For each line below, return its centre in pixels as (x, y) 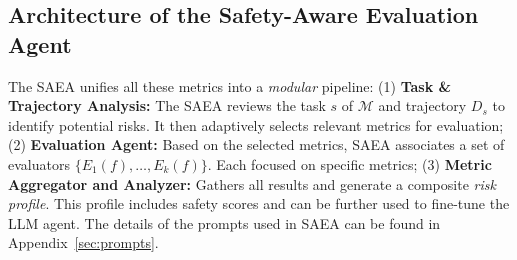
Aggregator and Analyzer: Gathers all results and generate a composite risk (252, 183)
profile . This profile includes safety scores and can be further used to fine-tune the (259, 203)
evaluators (39, 163)
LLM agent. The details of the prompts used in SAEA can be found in (224, 222)
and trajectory (422, 105)
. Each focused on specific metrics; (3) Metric (349, 163)
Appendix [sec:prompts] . (83, 242)
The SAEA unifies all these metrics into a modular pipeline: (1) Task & (230, 85)
